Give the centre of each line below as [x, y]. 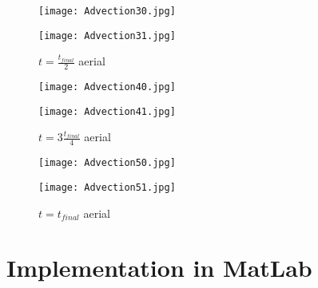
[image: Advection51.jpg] [107, 187]
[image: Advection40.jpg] [107, 87]
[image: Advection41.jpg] [107, 111]
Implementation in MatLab [159, 268]
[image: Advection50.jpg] [107, 163]
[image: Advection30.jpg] [107, 11]
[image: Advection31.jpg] [107, 36]
